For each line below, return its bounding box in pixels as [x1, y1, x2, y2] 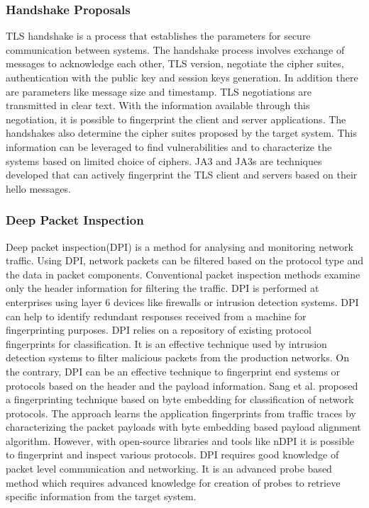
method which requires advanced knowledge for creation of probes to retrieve [6, 475, 341, 490]
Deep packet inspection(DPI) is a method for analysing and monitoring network [6, 239, 353, 254]
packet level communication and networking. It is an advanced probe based [6, 461, 332, 476]
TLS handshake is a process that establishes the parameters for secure [6, 28, 311, 43]
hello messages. [6, 181, 71, 196]
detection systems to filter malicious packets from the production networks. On [6, 350, 349, 365]
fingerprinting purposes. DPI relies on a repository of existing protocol [6, 322, 312, 337]
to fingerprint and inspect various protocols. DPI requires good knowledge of [6, 447, 339, 462]
